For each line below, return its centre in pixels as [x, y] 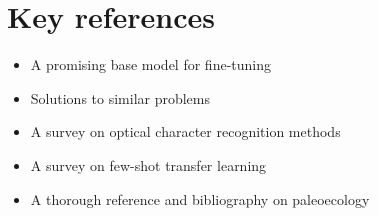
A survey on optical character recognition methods [185, 131]
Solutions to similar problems [120, 97]
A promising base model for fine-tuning [150, 64]
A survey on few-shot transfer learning [148, 164]
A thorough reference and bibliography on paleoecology [200, 198]
